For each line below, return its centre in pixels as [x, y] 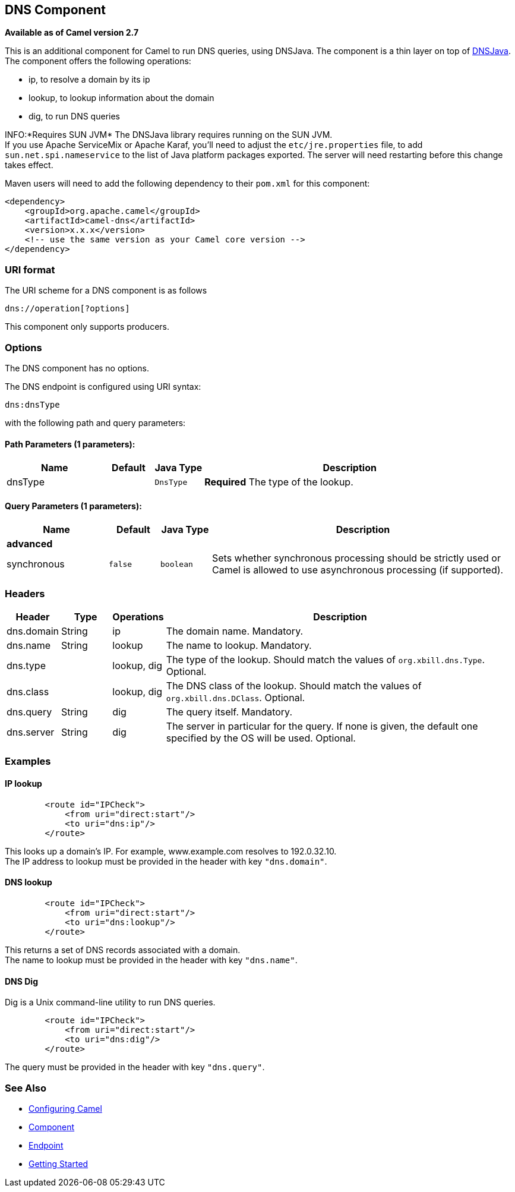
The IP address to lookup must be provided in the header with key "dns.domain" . [166, 861]
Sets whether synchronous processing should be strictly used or [356, 558]
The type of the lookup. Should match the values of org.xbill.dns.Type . [326, 660]
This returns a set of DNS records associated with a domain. [123, 950]
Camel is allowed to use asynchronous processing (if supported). [358, 570]
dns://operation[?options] [67, 309]
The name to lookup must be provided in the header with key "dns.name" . [151, 960]
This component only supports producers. [87, 327]
